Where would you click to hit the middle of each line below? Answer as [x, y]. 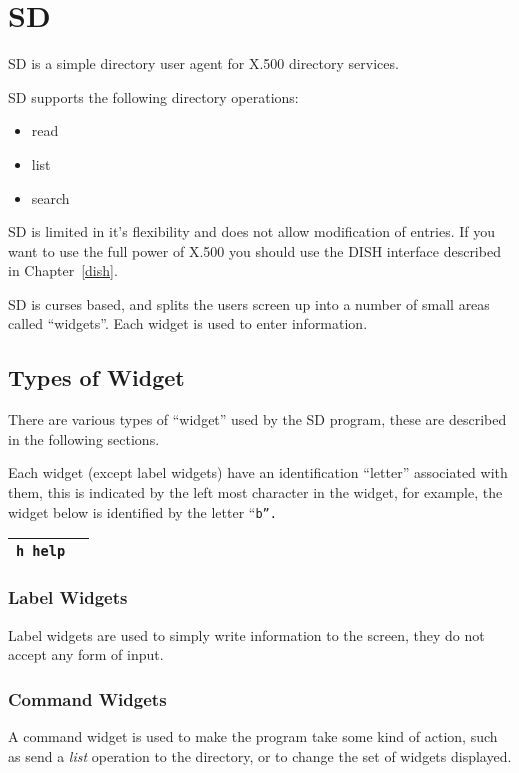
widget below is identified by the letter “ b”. [142, 511]
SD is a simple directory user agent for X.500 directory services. [203, 63]
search [50, 197]
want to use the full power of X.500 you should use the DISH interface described [254, 250]
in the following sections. [84, 438]
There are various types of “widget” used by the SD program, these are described [257, 419]
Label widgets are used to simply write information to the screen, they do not [246, 634]
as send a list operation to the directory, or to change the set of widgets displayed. [260, 755]
